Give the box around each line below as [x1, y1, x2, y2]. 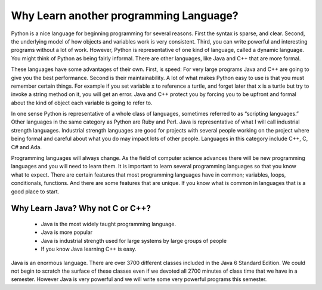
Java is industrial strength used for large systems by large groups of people [41, 237, 227, 244]
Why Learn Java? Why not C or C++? [11, 203, 151, 214]
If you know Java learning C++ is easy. [41, 245, 137, 253]
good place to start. [11, 188, 60, 195]
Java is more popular [41, 229, 93, 236]
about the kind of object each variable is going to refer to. [11, 99, 153, 106]
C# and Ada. [11, 143, 42, 150]
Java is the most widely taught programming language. [41, 220, 176, 227]
